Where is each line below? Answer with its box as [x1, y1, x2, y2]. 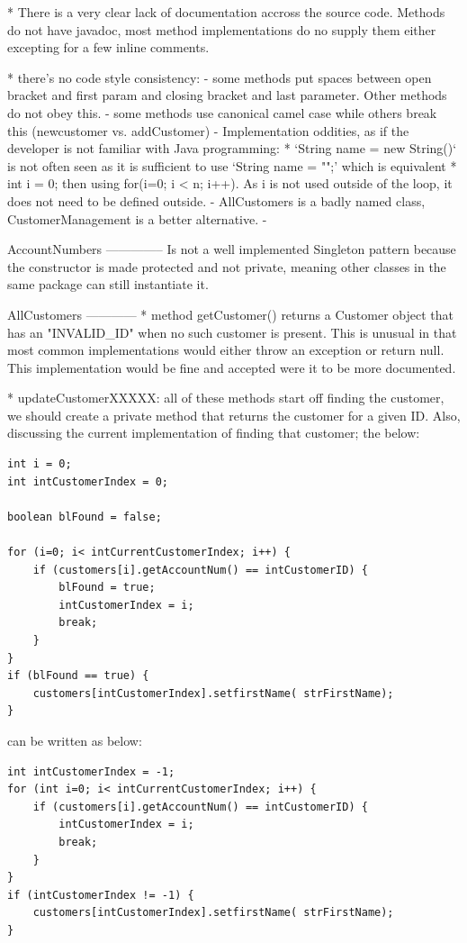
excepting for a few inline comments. [7, 38, 210, 57]
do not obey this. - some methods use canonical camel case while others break [7, 103, 437, 122]
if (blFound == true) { [7, 669, 149, 683]
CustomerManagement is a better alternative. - [7, 209, 267, 228]
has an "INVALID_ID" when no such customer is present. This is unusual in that [7, 322, 457, 341]
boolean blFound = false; [7, 510, 162, 523]
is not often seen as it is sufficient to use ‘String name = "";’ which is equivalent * [7, 156, 457, 175]
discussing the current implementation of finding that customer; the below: [7, 423, 420, 442]
